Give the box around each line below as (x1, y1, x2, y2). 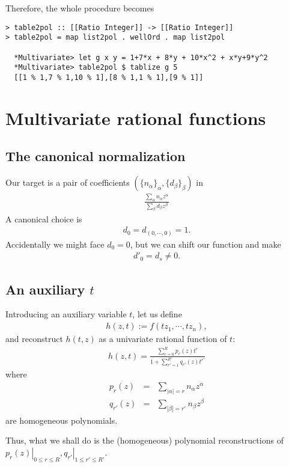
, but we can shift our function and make (130, 237, 281, 250)
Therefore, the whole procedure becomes (5, 2, 154, 14)
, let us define (132, 308, 182, 320)
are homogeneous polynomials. (5, 414, 118, 426)
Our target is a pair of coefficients (5, 176, 130, 189)
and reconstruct (5, 332, 63, 345)
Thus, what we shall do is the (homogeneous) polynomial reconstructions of (5, 434, 284, 447)
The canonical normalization (5, 147, 186, 165)
